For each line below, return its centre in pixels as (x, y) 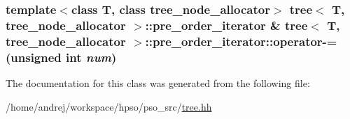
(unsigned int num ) (61, 57)
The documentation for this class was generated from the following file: (158, 82)
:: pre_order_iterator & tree (226, 25)
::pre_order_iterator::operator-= (241, 41)
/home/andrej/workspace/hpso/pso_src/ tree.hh (109, 106)
